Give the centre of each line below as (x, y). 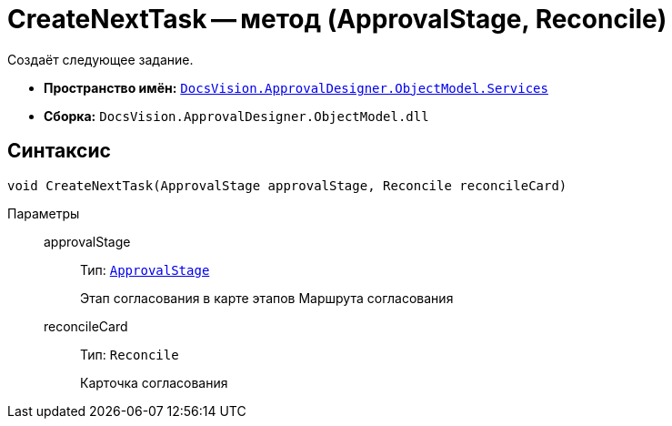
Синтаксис (59, 151)
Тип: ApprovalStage (145, 269)
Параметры (44, 213)
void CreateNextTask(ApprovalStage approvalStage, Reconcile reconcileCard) (287, 185)
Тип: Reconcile (130, 354)
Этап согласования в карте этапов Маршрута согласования (267, 298)
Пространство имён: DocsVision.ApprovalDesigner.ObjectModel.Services (296, 87)
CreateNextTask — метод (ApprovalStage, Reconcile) (337, 19)
